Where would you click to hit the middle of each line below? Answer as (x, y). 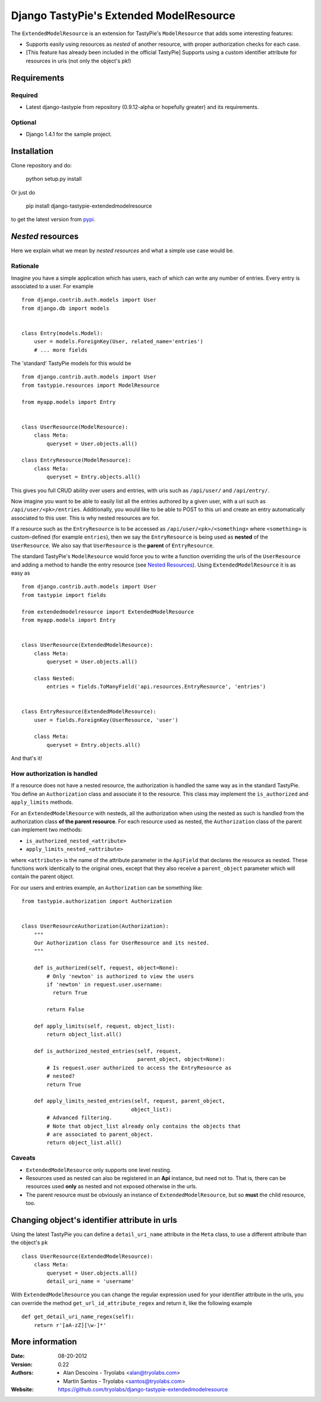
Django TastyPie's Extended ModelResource (123, 15)
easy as (21, 573)
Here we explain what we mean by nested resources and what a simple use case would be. (122, 251)
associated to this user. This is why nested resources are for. (85, 518)
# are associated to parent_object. (100, 1135)
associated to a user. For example (52, 286)
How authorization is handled (54, 774)
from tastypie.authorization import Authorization (97, 901)
